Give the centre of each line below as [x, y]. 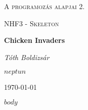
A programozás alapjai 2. [45, 6]
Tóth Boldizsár [27, 57]
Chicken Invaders [34, 40]
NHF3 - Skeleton [32, 23]
